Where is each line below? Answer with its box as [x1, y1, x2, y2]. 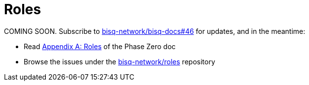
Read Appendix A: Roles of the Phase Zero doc [24, 42, 176, 51]
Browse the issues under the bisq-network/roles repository [24, 57, 215, 66]
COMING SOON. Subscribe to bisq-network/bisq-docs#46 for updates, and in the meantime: [4, 27, 306, 35]
